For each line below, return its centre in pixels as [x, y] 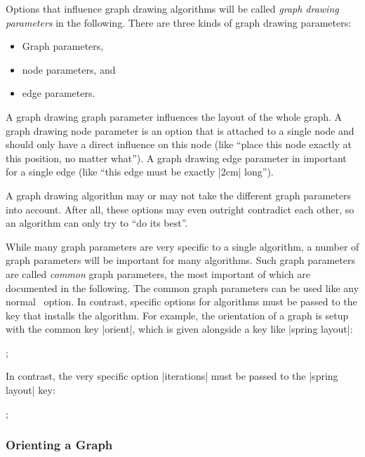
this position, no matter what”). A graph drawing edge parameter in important [176, 158]
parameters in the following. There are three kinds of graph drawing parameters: [179, 22]
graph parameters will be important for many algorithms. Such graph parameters [181, 260]
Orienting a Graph [59, 445]
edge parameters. [59, 93]
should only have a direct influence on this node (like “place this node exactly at [179, 144]
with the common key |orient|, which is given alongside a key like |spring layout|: [179, 329]
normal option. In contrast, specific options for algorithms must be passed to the [181, 302]
